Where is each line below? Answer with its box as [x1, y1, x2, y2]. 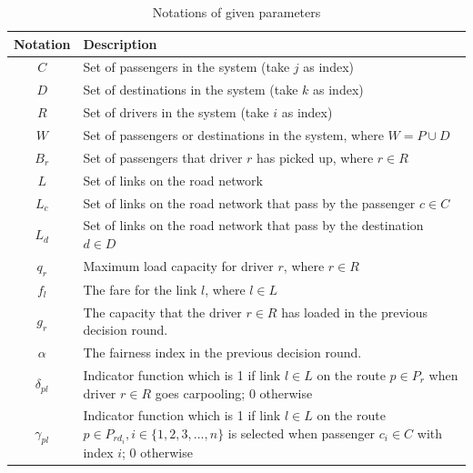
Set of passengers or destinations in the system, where [83, 125, 384, 144]
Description [83, 34, 157, 53]
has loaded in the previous [281, 302, 428, 321]
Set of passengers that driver [83, 147, 243, 166]
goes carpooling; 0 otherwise [155, 383, 313, 402]
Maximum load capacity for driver [83, 257, 274, 276]
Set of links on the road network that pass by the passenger [83, 193, 416, 212]
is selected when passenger [227, 423, 376, 442]
